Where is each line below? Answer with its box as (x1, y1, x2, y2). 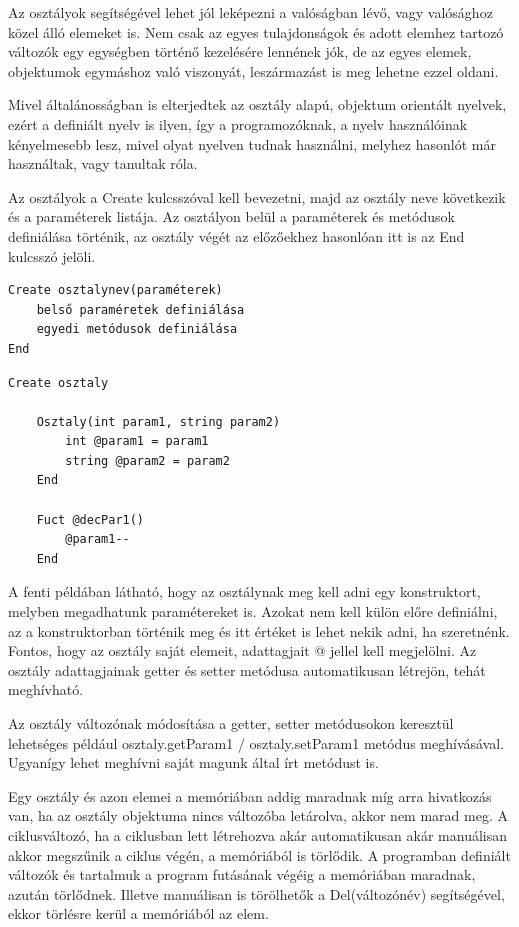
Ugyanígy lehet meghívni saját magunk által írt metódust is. (8, 752, 379, 773)
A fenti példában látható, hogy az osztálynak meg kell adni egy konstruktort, (8, 581, 481, 602)
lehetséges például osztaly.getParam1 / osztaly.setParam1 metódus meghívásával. (8, 732, 505, 753)
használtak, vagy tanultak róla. (8, 153, 198, 174)
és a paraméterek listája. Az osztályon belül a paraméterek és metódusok (8, 206, 455, 227)
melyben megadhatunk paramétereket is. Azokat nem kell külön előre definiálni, (8, 601, 498, 622)
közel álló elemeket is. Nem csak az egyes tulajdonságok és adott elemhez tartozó (8, 21, 504, 42)
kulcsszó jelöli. (8, 245, 96, 266)
